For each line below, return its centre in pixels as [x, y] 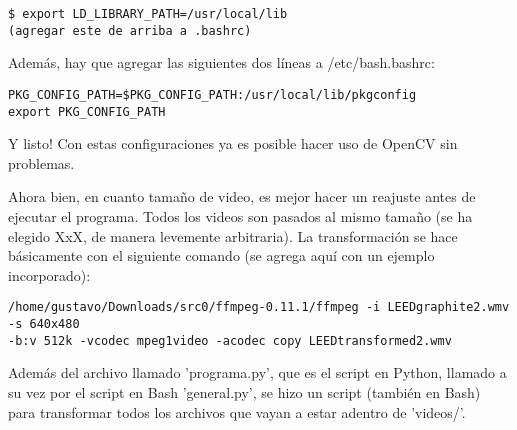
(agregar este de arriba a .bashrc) [130, 30]
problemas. [41, 162]
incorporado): [49, 274]
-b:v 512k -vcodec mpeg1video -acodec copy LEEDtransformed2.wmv [230, 340]
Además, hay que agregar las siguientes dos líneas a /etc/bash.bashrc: [221, 62]
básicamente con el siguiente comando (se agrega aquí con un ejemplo [221, 255]
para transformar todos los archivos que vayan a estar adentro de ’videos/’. [237, 411]
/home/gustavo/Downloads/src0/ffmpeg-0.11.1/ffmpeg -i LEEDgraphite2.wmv [259, 307]
